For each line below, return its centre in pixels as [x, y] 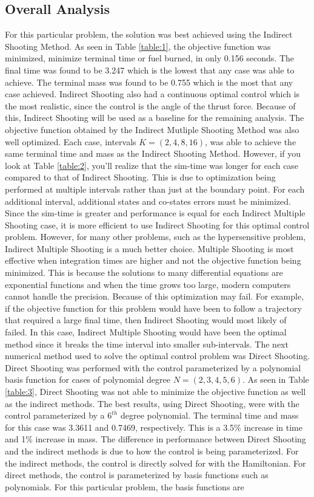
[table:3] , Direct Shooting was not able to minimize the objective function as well [155, 392]
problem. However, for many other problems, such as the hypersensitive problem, [155, 237]
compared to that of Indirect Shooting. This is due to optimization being [140, 177]
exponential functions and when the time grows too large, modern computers [148, 284]
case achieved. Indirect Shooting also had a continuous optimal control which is [152, 94]
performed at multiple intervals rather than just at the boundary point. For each [155, 189]
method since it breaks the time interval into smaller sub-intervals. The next [147, 344]
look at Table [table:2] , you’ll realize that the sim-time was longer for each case [152, 165]
